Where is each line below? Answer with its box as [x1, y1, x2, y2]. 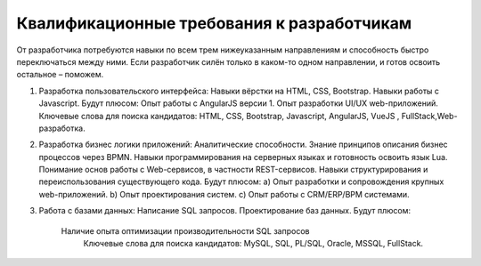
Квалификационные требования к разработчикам [16, 13, 412, 33]
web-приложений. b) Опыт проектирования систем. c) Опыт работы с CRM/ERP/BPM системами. [38, 189, 410, 199]
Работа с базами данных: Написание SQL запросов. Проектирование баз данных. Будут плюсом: [38, 206, 412, 216]
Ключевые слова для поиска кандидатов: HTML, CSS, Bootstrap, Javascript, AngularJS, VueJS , [38, 110, 400, 121]
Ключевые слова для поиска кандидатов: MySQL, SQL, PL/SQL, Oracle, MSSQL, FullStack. [83, 238, 423, 249]
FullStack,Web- [401, 110, 458, 121]
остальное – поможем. [16, 69, 104, 80]
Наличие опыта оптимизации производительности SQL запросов [61, 225, 310, 236]
